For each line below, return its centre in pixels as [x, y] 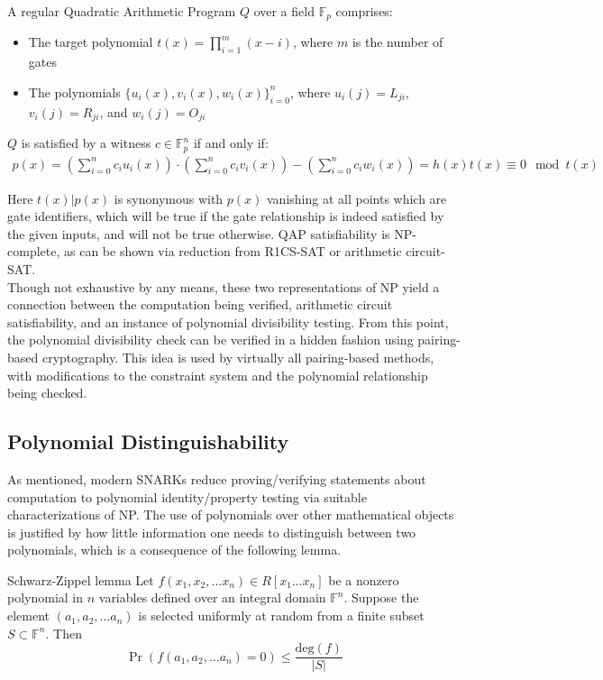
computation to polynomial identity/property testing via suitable [187, 496]
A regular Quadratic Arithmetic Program [122, 11]
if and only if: [231, 143]
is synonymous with [169, 198]
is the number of [397, 42]
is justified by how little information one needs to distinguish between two [212, 532]
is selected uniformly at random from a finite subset [281, 616]
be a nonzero [364, 579]
